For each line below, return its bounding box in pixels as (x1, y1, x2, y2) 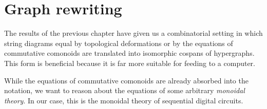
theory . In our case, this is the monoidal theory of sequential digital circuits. (4, 95, 243, 105)
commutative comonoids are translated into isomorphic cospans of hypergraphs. (4, 48, 255, 58)
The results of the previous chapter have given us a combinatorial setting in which (4, 28, 263, 38)
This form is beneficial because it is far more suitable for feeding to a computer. (4, 57, 256, 68)
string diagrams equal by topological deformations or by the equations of (4, 37, 233, 48)
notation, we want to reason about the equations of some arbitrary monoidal (4, 85, 245, 96)
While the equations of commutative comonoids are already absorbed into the (4, 75, 249, 85)
